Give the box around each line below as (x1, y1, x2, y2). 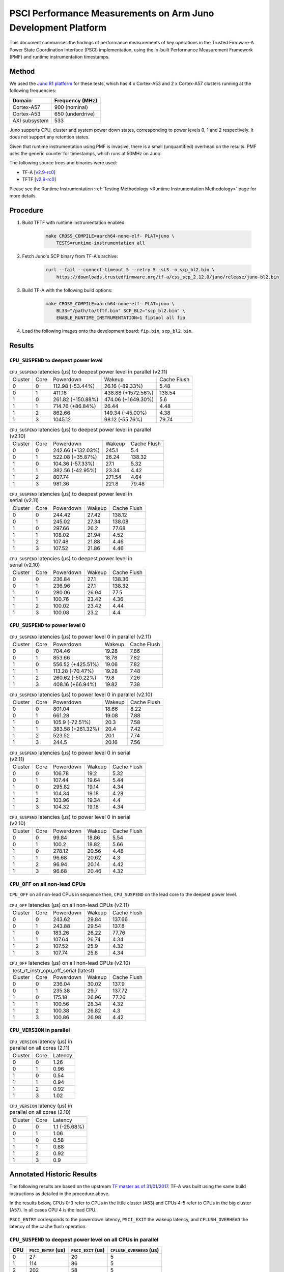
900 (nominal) (54, 103, 89, 110)
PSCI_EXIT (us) (71, 1247, 105, 1254)
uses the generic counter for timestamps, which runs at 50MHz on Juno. (9, 150, 162, 156)
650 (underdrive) (54, 110, 95, 117)
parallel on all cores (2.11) (9, 1045, 70, 1052)
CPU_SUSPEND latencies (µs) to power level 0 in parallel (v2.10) (9, 691, 153, 698)
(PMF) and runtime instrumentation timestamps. (9, 54, 110, 60)
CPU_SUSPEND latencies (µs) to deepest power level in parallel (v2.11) (9, 368, 168, 375)
